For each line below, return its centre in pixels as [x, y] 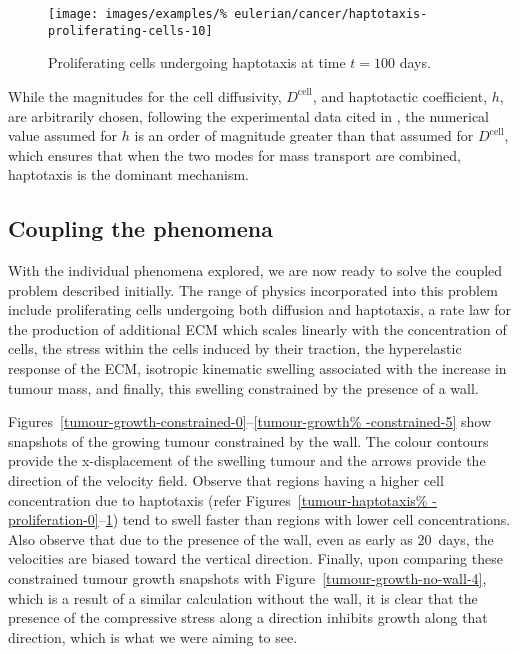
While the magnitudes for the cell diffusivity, [145, 95]
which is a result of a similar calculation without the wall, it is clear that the [243, 597]
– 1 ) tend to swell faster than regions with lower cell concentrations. [304, 519]
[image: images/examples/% [137, 14]
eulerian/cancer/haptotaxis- [331, 14]
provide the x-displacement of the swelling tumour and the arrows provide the [247, 460]
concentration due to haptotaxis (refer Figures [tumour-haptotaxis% [218, 499]
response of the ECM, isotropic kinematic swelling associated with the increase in [257, 368]
